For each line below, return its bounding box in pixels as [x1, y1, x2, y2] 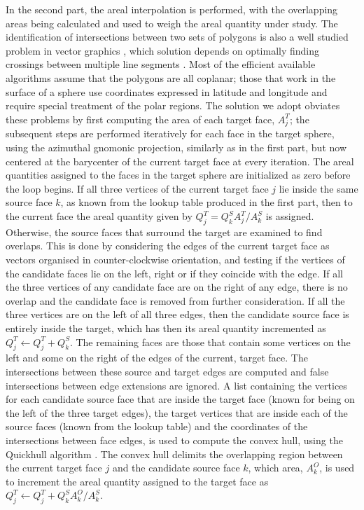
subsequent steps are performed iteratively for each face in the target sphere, [6, 126, 335, 141]
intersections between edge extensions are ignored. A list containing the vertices [6, 378, 347, 392]
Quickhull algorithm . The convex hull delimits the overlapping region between [6, 446, 343, 461]
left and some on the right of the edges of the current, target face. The [6, 350, 308, 365]
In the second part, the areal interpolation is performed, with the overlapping [6, 2, 338, 16]
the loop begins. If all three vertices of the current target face [6, 181, 269, 195]
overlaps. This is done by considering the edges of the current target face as [6, 238, 330, 253]
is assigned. [265, 209, 314, 223]
